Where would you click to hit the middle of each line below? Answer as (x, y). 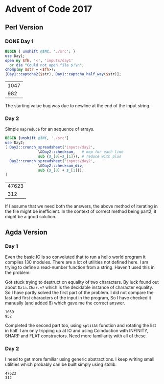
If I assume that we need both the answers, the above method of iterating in (82, 206)
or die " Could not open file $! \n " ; (47, 65)
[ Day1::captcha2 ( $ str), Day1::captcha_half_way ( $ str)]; (63, 74)
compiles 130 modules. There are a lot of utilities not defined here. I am (77, 262)
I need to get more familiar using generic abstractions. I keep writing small (80, 359)
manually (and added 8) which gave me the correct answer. (65, 303)
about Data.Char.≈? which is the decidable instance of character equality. (79, 287)
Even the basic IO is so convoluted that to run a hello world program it (75, 257)
